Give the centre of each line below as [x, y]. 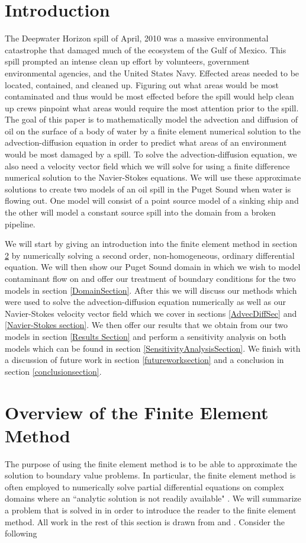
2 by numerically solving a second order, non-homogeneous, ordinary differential [150, 255]
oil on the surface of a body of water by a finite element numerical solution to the [153, 131]
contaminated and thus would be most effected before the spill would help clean [149, 96]
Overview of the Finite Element [137, 412]
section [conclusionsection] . [53, 371]
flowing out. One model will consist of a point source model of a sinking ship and [152, 200]
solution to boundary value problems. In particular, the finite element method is [150, 475]
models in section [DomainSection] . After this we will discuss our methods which [151, 290]
